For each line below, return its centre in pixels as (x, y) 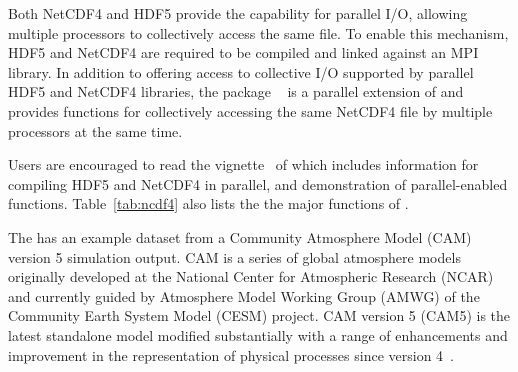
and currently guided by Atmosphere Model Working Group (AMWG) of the (244, 295)
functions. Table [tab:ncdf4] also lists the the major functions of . (208, 203)
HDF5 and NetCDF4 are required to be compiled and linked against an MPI (243, 52)
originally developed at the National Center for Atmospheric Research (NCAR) (251, 276)
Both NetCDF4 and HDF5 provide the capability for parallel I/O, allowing (238, 13)
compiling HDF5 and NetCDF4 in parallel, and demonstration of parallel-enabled (258, 183)
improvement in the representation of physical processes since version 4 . (231, 354)
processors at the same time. (95, 130)
